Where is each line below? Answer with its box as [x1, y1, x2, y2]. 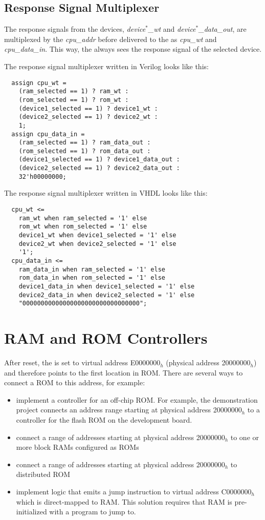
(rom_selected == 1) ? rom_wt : [18, 96, 129, 103]
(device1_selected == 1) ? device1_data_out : [18, 156, 180, 163]
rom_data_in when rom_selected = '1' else [18, 274, 165, 282]
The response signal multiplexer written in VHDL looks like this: [4, 188, 208, 198]
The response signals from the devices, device [4, 24, 146, 34]
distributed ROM [16, 469, 71, 480]
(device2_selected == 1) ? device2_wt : [18, 113, 158, 121]
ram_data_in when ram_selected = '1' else [18, 265, 165, 273]
